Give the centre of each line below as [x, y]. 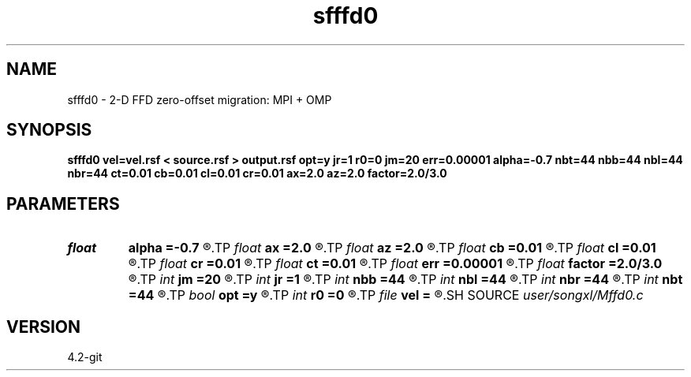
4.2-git [85, 357]
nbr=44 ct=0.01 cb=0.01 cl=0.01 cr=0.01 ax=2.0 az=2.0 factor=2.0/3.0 [257, 174]
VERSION [44, 327]
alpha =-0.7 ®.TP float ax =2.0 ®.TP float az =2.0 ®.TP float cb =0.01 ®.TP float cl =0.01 [392, 248]
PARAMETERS [63, 203]
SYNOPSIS [49, 130]
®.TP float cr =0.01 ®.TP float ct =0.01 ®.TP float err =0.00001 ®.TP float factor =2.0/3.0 [395, 264]
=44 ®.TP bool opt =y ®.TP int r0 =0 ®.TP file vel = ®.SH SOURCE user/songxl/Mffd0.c [386, 295]
